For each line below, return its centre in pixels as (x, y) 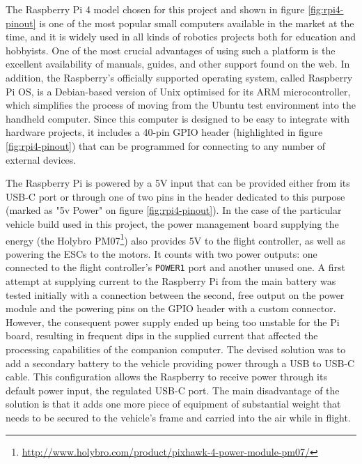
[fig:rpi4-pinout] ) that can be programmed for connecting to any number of (166, 145)
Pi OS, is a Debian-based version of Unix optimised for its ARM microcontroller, (178, 91)
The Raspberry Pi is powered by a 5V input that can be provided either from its (178, 183)
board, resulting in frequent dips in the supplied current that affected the (162, 335)
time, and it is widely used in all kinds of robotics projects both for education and (181, 37)
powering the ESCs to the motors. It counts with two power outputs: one (162, 253)
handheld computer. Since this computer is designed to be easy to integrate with (178, 118)
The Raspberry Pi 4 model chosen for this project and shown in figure (155, 9)
